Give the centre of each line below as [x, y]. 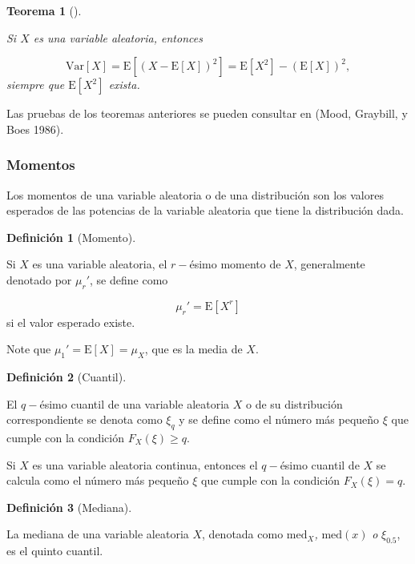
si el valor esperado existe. [71, 322]
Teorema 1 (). [44, 10]
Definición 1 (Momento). [71, 237]
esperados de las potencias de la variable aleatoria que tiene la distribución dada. [205, 210]
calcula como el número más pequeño [98, 480]
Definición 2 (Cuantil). [66, 376]
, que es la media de [193, 349]
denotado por [39, 279]
